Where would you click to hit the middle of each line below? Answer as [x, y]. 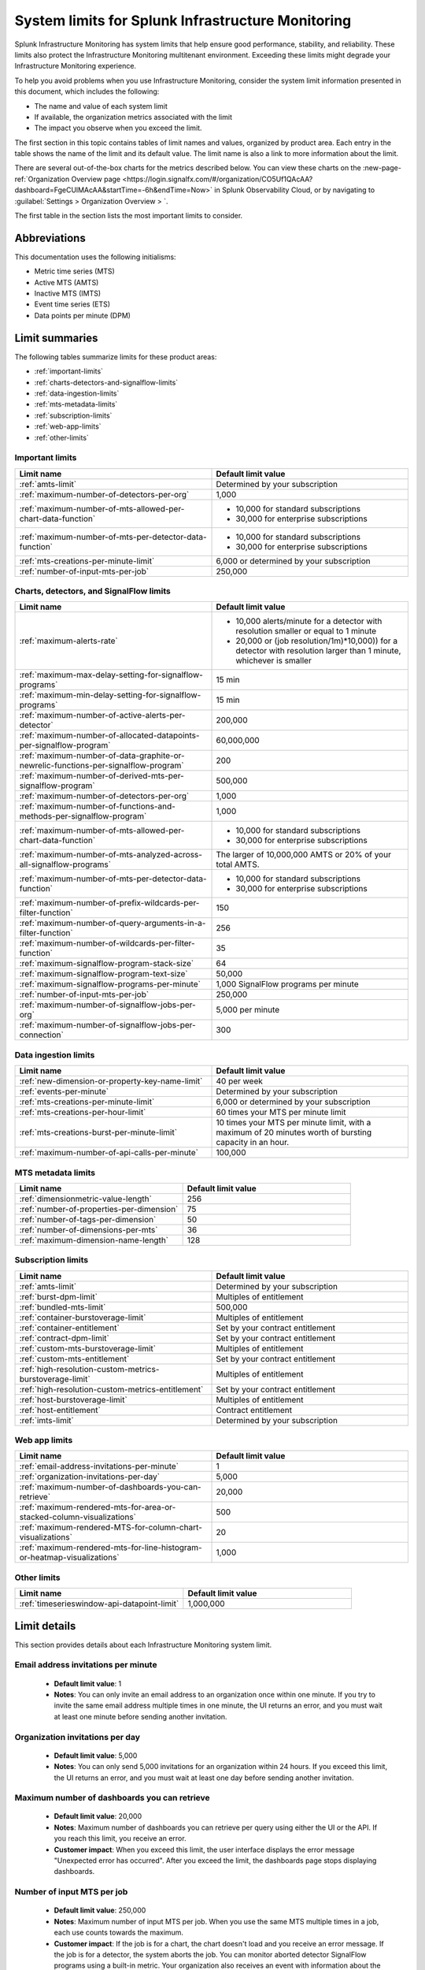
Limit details [45, 1626]
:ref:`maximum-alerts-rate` [68, 641]
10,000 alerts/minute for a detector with [309, 621]
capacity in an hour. [253, 1143]
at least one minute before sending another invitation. [140, 1716]
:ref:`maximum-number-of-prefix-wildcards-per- [109, 903]
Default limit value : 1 [88, 1683]
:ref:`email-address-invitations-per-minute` [99, 1466]
